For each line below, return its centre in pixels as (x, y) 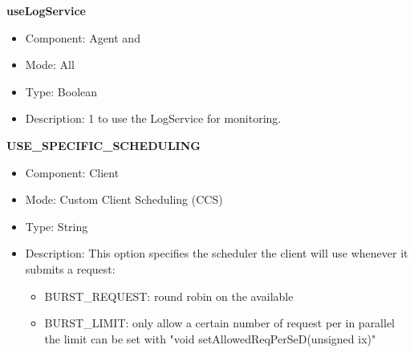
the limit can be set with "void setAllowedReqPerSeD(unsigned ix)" (210, 338)
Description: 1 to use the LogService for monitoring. (153, 118)
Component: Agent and (83, 37)
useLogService (46, 10)
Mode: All (50, 65)
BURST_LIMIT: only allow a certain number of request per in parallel (220, 323)
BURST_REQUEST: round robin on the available (169, 296)
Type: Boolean (61, 91)
